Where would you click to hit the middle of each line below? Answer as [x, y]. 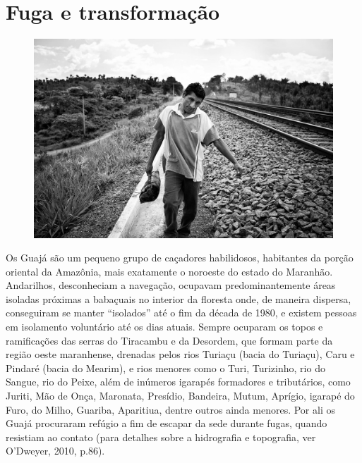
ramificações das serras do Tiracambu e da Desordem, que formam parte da [169, 340]
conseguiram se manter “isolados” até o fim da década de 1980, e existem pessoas [181, 313]
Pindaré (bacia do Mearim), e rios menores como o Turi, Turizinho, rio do [165, 368]
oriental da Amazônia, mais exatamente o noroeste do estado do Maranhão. [169, 271]
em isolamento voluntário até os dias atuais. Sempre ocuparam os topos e [164, 327]
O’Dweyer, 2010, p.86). [55, 451]
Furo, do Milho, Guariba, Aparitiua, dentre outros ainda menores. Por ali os [170, 409]
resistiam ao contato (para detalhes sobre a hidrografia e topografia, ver [161, 437]
